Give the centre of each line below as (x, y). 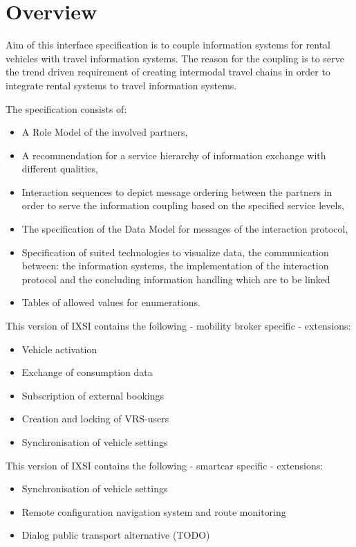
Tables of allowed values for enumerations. (111, 302)
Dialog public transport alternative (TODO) (116, 535)
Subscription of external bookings (93, 395)
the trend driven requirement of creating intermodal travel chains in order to (168, 72)
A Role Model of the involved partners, (105, 132)
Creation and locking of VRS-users (95, 419)
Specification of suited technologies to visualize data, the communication (175, 252)
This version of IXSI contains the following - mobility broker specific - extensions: (178, 326)
